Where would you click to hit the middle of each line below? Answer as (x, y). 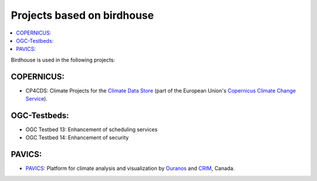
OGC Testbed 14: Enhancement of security (77, 138)
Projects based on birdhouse (82, 15)
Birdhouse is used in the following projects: (63, 60)
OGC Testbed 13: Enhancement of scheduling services (92, 129)
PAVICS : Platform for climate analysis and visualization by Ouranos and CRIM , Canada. (130, 168)
